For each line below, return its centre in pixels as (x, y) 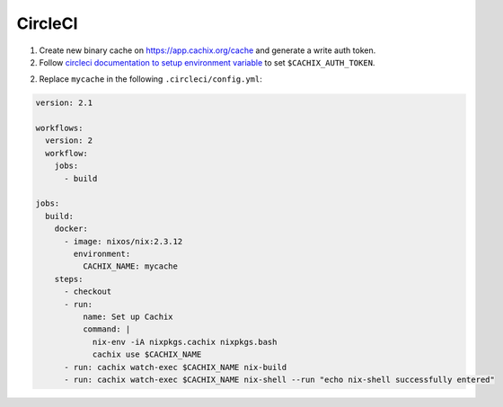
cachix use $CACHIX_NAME (147, 354)
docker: (71, 229)
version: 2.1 (64, 103)
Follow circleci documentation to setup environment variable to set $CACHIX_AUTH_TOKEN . (207, 62)
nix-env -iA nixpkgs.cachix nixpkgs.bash (185, 342)
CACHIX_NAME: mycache (130, 266)
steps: (69, 279)
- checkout (88, 292)
